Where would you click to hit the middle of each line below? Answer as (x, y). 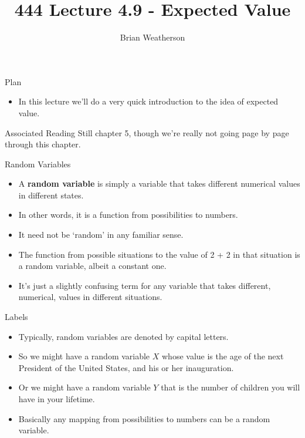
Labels (16, 317)
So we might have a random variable (84, 356)
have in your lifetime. (57, 399)
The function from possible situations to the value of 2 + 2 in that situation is (159, 254)
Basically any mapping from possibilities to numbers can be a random (144, 418)
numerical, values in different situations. (90, 297)
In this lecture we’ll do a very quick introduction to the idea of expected (148, 101)
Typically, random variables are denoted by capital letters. (123, 336)
